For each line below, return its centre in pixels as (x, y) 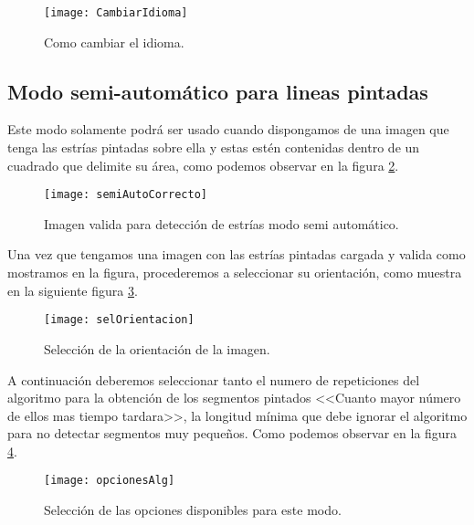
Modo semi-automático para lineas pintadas (218, 91)
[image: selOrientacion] (119, 320)
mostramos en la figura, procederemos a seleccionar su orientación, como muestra (235, 273)
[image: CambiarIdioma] (116, 13)
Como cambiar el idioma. (114, 42)
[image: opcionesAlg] (110, 481)
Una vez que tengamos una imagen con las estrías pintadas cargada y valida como (237, 254)
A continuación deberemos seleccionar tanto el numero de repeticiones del (214, 379)
